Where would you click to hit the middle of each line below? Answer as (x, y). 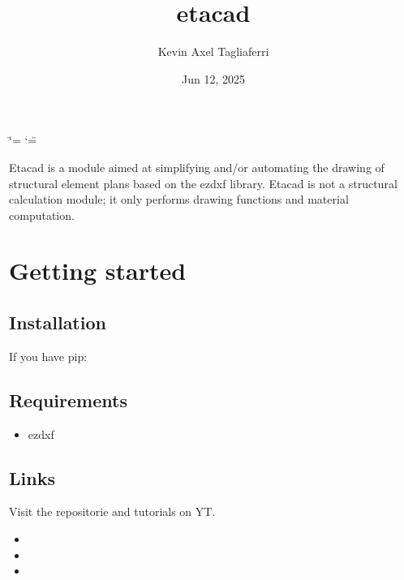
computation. (42, 215)
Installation (58, 322)
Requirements (68, 400)
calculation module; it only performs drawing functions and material (179, 199)
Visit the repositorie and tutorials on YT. (112, 511)
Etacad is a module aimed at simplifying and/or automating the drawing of (197, 167)
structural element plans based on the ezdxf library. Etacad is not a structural (203, 183)
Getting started (98, 271)
